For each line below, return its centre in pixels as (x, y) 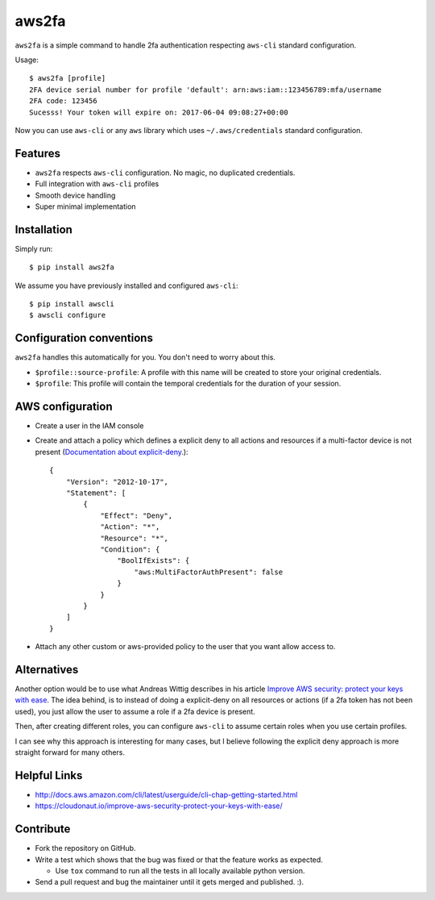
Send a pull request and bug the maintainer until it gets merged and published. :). (170, 882)
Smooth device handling (75, 195)
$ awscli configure (68, 315)
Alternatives (47, 669)
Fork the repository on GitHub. (85, 848)
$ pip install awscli (72, 304)
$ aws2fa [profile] (68, 78)
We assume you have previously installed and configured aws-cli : (126, 285)
